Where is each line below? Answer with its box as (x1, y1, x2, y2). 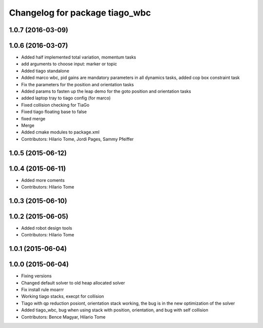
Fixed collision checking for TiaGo (21, 102, 90, 108)
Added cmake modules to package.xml (21, 129, 100, 135)
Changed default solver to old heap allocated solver (21, 280, 125, 286)
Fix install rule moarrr (21, 287, 64, 292)
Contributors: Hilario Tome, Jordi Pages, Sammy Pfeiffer (21, 136, 134, 142)
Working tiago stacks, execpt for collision (21, 293, 104, 299)
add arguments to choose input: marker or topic (21, 61, 117, 67)
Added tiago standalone (21, 68, 70, 74)
